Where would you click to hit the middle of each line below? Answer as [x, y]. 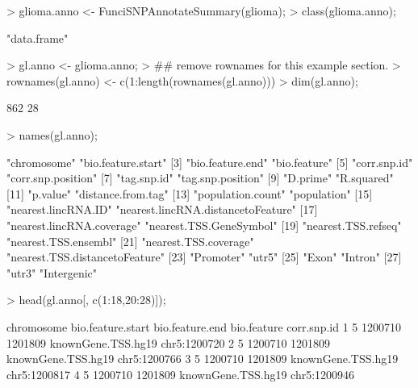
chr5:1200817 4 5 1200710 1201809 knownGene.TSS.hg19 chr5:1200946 [181, 374]
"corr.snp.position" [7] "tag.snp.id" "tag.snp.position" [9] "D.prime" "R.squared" [200, 178]
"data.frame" [38, 38]
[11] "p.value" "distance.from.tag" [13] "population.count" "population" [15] [190, 193]
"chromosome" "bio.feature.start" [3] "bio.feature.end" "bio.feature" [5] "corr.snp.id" [210, 162]
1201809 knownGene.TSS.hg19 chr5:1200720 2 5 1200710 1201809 [169, 342]
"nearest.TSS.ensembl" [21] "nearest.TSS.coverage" [130, 241]
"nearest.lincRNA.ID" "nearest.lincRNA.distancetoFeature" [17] [162, 209]
